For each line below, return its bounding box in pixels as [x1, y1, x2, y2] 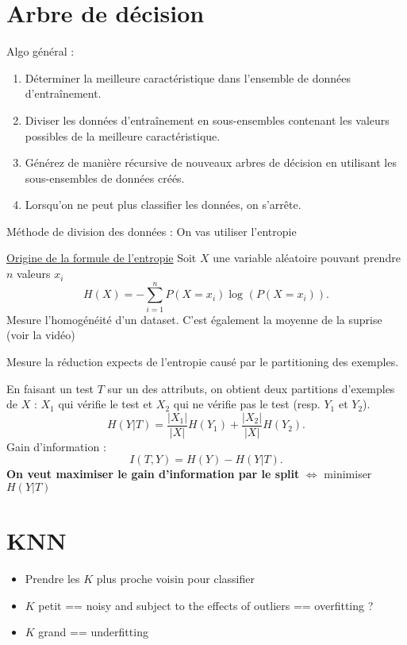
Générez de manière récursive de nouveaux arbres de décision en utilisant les [25, 154, 397, 171]
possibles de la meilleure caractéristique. [25, 127, 221, 144]
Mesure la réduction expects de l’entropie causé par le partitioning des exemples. [6, 353, 399, 369]
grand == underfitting [38, 624, 148, 640]
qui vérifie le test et [58, 396, 153, 412]
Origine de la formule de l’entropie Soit [6, 249, 197, 266]
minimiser [324, 465, 372, 482]
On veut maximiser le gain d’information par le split [6, 465, 300, 482]
